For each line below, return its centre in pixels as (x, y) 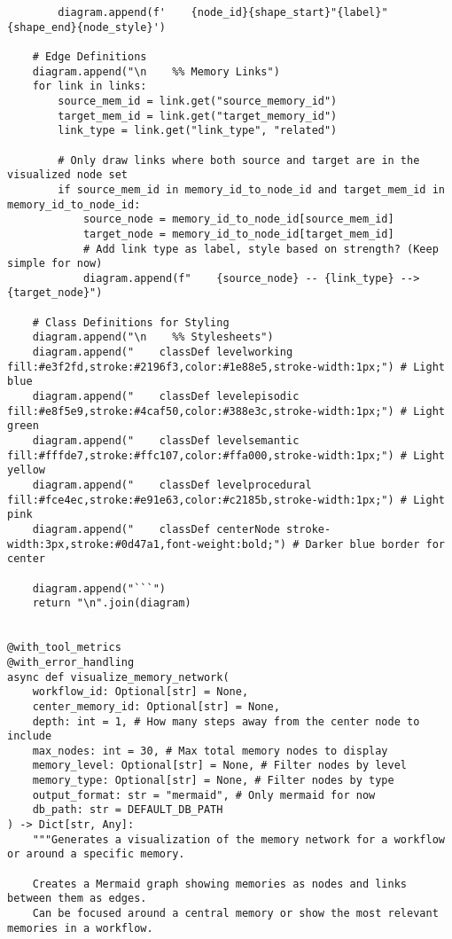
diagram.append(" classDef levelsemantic (166, 441)
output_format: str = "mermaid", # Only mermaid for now (204, 795)
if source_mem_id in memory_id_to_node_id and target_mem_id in (251, 189)
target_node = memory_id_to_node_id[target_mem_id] (238, 234)
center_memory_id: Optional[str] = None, (156, 706)
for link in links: (90, 86)
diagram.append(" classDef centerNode (156, 529)
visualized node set (68, 175)
